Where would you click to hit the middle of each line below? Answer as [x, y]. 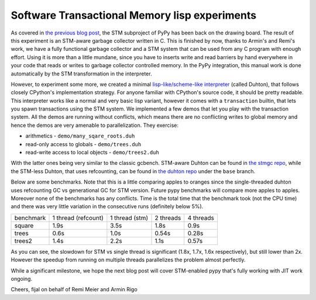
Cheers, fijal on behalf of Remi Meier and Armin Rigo [74, 289]
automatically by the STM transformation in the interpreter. [81, 74]
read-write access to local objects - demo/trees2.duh [92, 153]
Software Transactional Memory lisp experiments [134, 15]
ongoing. [21, 278]
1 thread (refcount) [78, 218]
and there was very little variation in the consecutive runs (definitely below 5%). [107, 206]
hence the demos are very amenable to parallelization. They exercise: [95, 125]
